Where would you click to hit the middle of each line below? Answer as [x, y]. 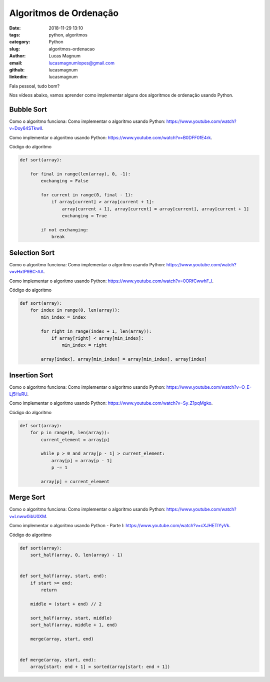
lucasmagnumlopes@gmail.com [82, 63]
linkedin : [18, 77]
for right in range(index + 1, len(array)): [96, 331]
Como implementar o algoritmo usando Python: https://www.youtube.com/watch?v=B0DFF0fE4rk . [111, 137]
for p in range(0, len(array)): [70, 433]
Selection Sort [32, 253]
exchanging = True [84, 216]
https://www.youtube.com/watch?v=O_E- [209, 387]
